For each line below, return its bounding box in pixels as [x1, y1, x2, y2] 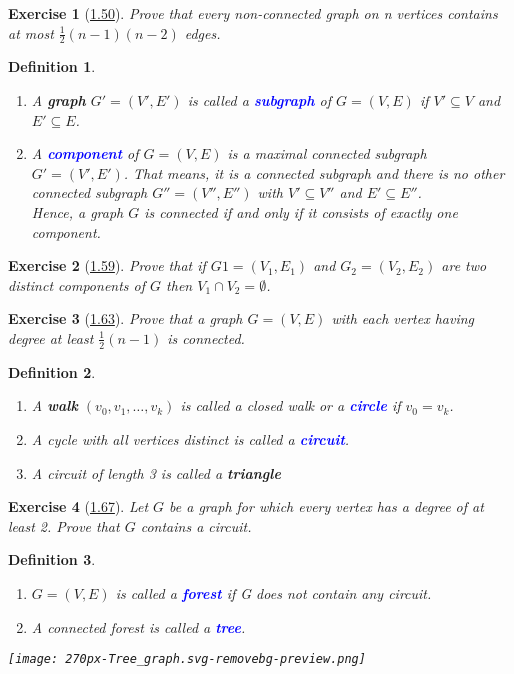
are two [441, 255, 487, 276]
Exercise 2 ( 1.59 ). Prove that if [8, 255, 206, 276]
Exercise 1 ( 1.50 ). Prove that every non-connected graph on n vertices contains [8, 3, 498, 23]
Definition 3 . [8, 549, 96, 570]
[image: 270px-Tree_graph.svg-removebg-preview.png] [8, 652, 366, 667]
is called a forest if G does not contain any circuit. [115, 582, 432, 603]
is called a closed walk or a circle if [180, 395, 401, 416]
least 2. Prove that [8, 515, 120, 536]
